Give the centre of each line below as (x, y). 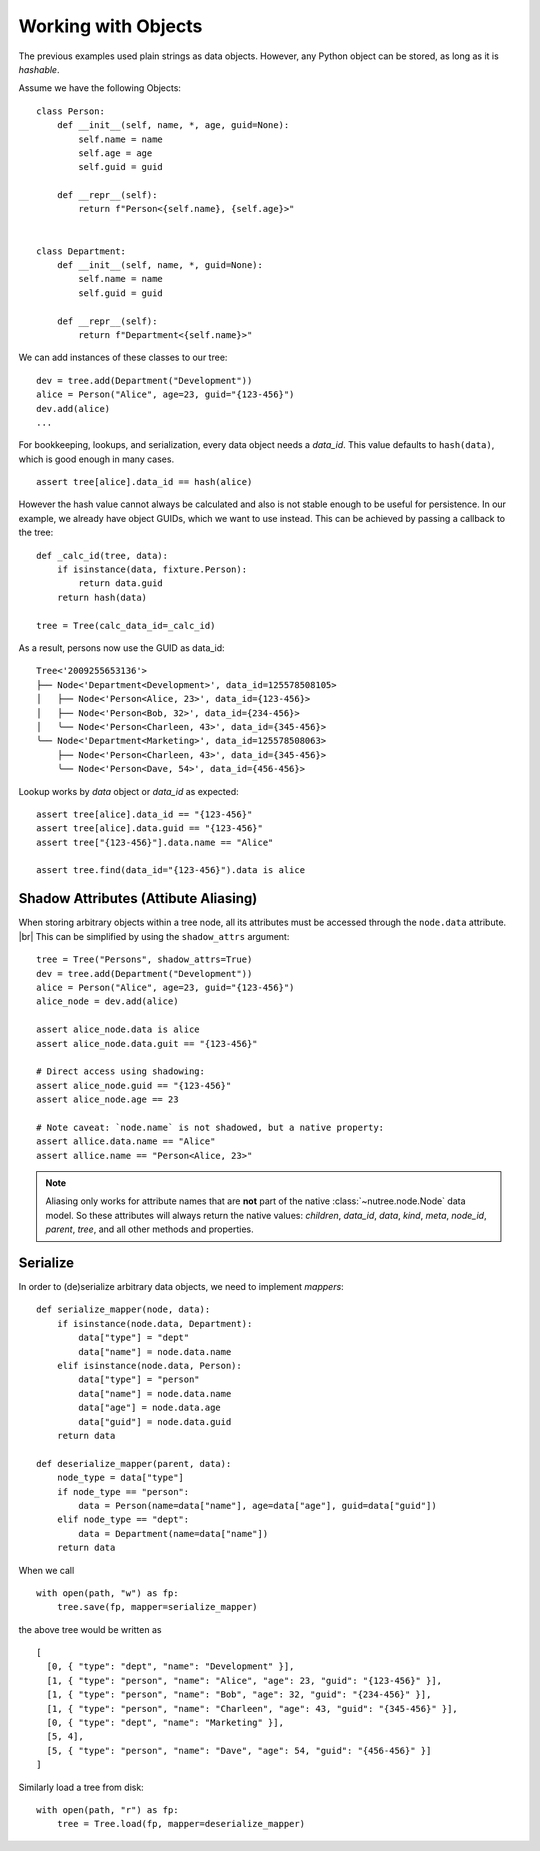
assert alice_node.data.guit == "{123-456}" (147, 1043)
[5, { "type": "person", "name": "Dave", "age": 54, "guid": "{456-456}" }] (239, 1750)
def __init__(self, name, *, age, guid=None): (173, 125)
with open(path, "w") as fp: (107, 1593)
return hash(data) (102, 597)
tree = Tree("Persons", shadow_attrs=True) (144, 959)
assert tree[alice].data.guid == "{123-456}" (150, 828)
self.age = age (115, 153)
